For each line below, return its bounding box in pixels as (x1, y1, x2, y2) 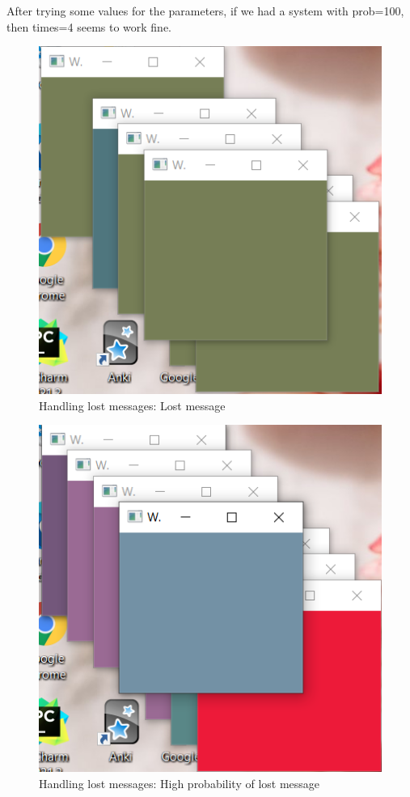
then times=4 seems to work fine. (6, 18, 172, 35)
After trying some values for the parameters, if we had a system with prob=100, (6, 2, 404, 19)
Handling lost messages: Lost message (39, 396, 226, 413)
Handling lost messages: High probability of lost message (39, 774, 320, 791)
